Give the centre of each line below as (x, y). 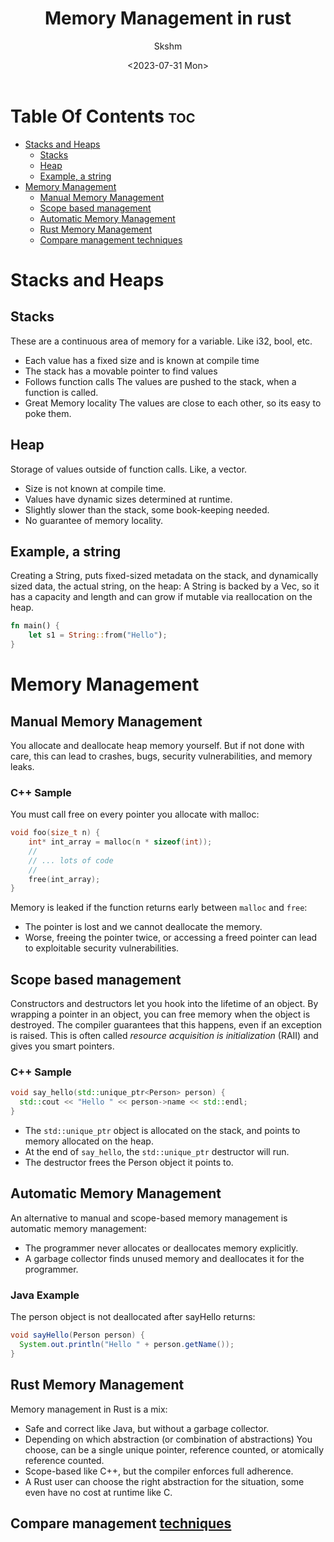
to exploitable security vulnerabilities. (102, 948)
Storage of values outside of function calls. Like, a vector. (129, 469)
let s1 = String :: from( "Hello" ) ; (98, 635)
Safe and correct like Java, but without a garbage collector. (147, 1428)
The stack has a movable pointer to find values (121, 371)
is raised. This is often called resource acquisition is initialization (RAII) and (164, 1036)
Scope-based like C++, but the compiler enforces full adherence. (159, 1471)
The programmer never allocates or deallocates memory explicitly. (161, 1248)
